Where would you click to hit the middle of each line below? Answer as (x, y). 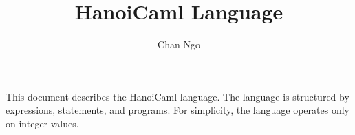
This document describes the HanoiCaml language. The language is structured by (177, 96)
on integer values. (42, 123)
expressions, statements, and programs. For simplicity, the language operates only (177, 110)
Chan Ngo (179, 44)
